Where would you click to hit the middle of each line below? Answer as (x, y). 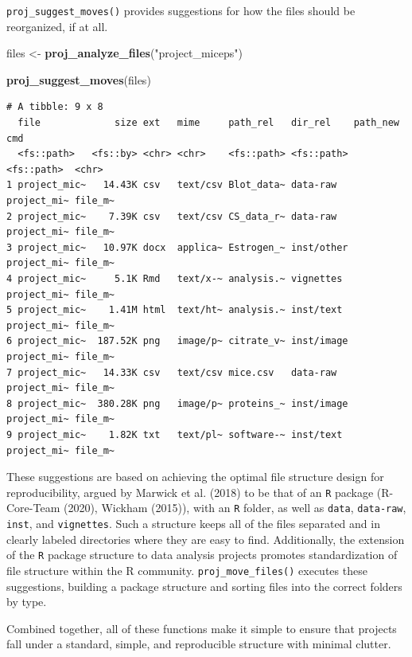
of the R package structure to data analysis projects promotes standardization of (202, 555)
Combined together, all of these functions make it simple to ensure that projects (202, 628)
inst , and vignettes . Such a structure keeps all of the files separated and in (193, 523)
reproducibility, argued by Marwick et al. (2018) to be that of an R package (190, 492)
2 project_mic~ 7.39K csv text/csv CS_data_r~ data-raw (172, 216)
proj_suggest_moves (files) (79, 79)
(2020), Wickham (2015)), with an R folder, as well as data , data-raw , (235, 508)
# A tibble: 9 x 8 (55, 107)
